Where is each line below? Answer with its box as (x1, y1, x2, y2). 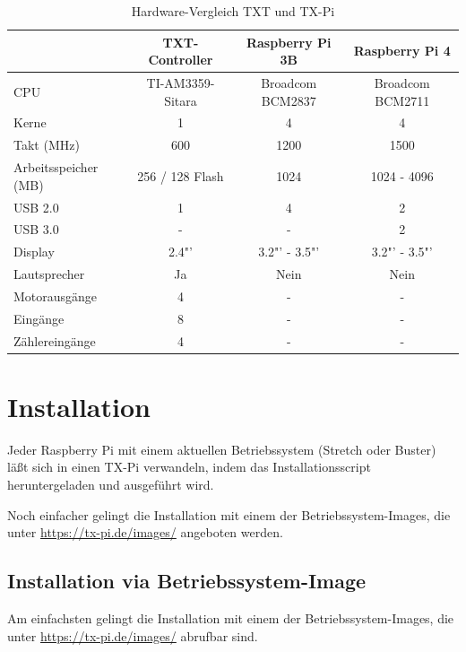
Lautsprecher (13, 265, 85, 283)
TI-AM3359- (146, 74, 215, 92)
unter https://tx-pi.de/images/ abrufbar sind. (7, 626, 258, 645)
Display (13, 242, 55, 261)
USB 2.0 (13, 197, 59, 216)
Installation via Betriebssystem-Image (7, 567, 367, 595)
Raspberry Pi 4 (353, 41, 451, 60)
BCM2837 (261, 91, 316, 109)
